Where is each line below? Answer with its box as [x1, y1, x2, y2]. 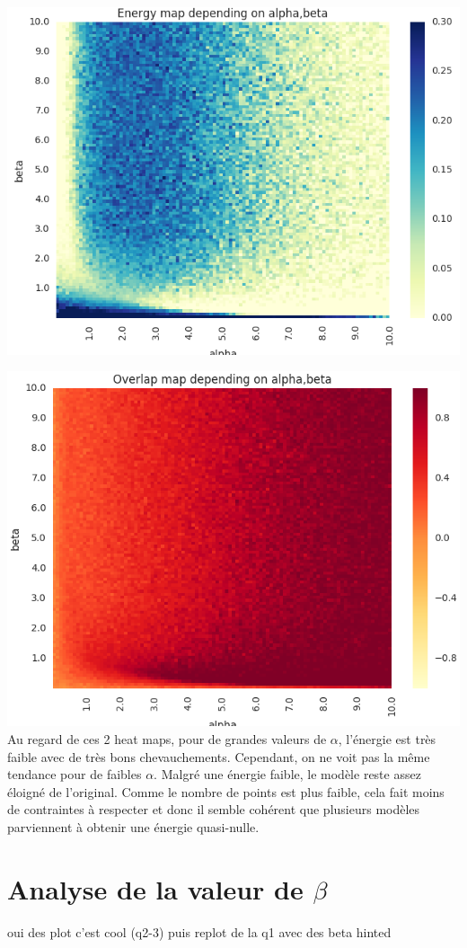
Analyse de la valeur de [7, 870, 304, 907]
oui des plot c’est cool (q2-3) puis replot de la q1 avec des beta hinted [7, 922, 392, 941]
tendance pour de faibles [7, 765, 142, 784]
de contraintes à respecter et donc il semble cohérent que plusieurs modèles [7, 800, 420, 819]
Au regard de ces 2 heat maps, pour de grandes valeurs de [7, 730, 327, 749]
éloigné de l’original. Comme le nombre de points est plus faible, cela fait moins [7, 782, 445, 801]
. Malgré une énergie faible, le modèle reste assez [154, 765, 421, 784]
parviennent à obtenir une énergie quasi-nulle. [7, 818, 260, 837]
